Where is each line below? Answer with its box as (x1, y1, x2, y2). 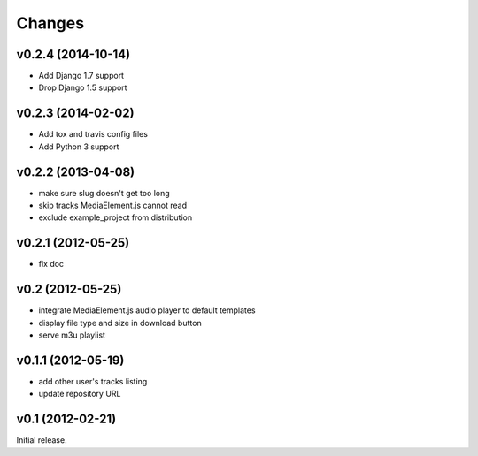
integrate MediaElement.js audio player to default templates (38, 305, 256, 315)
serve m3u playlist (38, 330, 106, 340)
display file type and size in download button (38, 317, 203, 328)
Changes (16, 13, 84, 33)
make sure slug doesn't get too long (38, 187, 170, 198)
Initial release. (16, 435, 67, 445)
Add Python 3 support (38, 141, 119, 152)
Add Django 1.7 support (38, 71, 124, 81)
